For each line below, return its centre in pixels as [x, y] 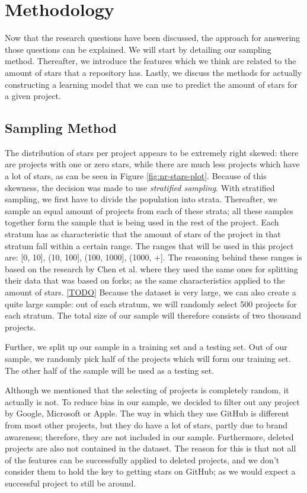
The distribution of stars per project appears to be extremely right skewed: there [152, 152]
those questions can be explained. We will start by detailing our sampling [138, 49]
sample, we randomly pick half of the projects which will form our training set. [148, 358]
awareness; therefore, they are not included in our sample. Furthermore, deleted [149, 436]
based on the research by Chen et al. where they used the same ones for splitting [151, 268]
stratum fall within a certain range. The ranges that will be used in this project [149, 245]
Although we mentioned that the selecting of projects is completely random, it [147, 390]
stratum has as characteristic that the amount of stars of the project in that [143, 234]
